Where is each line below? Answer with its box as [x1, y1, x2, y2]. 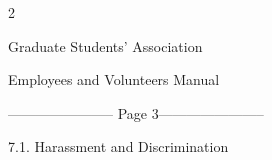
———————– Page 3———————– [8, 102, 264, 123]
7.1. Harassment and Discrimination [8, 136, 229, 157]
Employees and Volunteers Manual [8, 69, 220, 90]
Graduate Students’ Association [8, 35, 203, 56]
